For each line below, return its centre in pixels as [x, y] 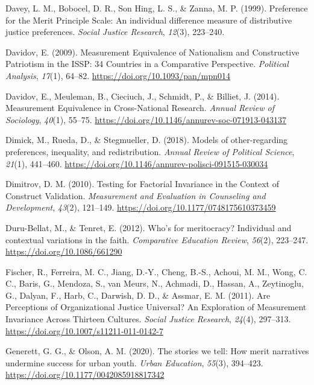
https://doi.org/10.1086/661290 [64, 251]
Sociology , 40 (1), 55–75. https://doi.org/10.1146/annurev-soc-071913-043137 [146, 119]
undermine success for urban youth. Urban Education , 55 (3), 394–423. [134, 362]
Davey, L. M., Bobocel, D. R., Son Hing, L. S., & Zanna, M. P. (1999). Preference [157, 8]
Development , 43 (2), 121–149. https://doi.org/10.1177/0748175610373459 [141, 207]
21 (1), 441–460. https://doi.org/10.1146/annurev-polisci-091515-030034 [137, 163]
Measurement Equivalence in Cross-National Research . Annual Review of [140, 108]
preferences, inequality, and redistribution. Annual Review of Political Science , [150, 151]
